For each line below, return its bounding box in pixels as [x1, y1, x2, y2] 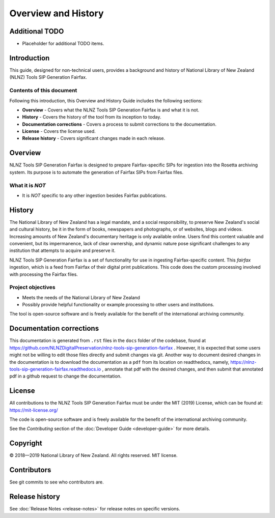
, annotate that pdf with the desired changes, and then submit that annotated [102, 366, 263, 372]
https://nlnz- [230, 359, 257, 365]
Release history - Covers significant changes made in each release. [22, 135, 166, 141]
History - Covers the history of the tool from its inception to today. [22, 114, 161, 120]
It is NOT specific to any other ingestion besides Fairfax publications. [22, 192, 167, 198]
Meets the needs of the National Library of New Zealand [22, 294, 140, 300]
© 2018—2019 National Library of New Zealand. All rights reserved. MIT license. [9, 452, 178, 458]
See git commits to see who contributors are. [9, 479, 104, 485]
